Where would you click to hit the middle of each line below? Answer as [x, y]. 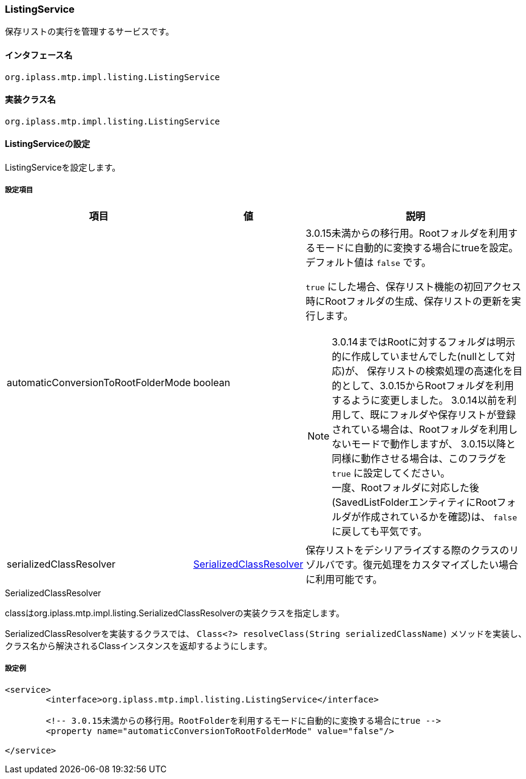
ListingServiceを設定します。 [63, 168]
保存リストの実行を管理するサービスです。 [90, 32]
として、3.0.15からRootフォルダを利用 [428, 385]
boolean [212, 382]
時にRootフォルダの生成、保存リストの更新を [408, 301]
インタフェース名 [39, 55]
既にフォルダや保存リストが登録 [442, 414]
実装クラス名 [30, 100]
